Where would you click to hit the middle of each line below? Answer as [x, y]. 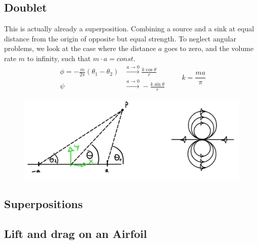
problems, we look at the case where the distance [80, 48]
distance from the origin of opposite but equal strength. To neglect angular [120, 38]
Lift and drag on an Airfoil [76, 234]
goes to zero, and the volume [209, 48]
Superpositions [44, 204]
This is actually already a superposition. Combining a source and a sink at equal [129, 29]
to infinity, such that [59, 58]
